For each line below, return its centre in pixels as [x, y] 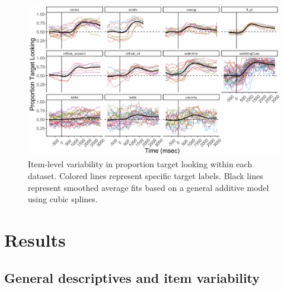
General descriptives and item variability [132, 277]
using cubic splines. [63, 199]
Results [35, 239]
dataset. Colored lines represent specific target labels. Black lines [146, 176]
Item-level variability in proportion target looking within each [140, 164]
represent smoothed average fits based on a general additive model [149, 187]
